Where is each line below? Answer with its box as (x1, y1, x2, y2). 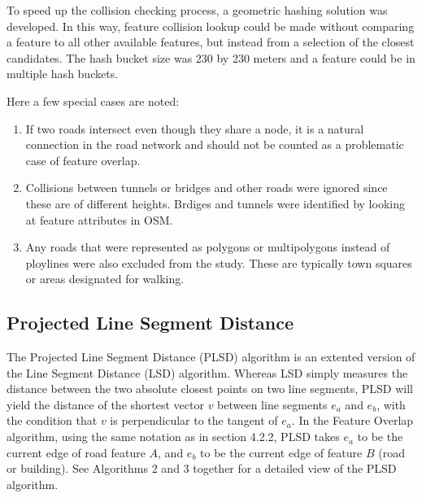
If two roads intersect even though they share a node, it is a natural (25, 120, 364, 137)
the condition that (7, 412, 98, 429)
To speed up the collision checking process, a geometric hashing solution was (7, 2, 388, 18)
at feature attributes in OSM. (25, 211, 173, 228)
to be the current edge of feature (200, 443, 363, 461)
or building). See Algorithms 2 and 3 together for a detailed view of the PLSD (7, 460, 397, 477)
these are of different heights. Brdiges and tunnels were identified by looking (25, 194, 405, 212)
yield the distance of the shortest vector (7, 395, 204, 413)
